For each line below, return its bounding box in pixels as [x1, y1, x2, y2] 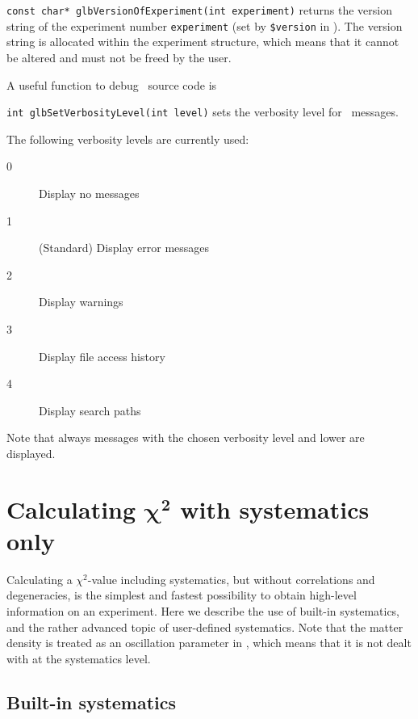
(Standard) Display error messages [39, 239, 210, 256]
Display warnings [39, 293, 123, 310]
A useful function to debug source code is [6, 76, 217, 93]
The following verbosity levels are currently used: [6, 130, 249, 147]
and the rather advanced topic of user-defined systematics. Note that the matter [6, 618, 403, 635]
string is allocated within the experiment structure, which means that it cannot [6, 33, 399, 50]
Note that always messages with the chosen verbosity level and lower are [6, 429, 365, 446]
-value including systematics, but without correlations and [87, 570, 375, 587]
